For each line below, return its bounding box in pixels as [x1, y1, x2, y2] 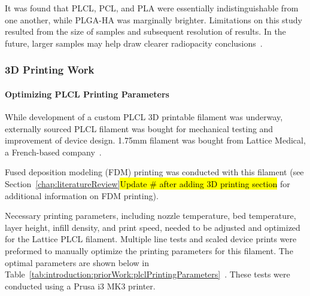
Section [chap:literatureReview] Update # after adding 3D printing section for [5, 177, 290, 190]
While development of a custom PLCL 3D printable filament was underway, [5, 111, 283, 123]
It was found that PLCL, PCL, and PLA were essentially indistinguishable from [5, 2, 299, 14]
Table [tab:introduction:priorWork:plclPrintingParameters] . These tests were [5, 268, 290, 280]
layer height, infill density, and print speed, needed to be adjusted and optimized [5, 221, 300, 233]
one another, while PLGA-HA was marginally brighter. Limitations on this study [5, 13, 303, 26]
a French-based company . [5, 145, 102, 158]
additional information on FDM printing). [5, 189, 159, 202]
